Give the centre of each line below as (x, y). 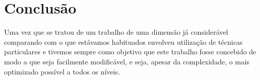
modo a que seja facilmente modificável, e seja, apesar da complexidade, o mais (127, 61)
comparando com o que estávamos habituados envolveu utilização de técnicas (123, 42)
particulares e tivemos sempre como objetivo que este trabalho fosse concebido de (130, 52)
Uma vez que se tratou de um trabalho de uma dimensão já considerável (116, 32)
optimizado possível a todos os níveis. (62, 71)
